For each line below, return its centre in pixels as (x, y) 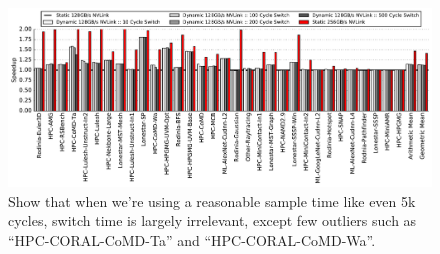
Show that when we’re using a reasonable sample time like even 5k (212, 200)
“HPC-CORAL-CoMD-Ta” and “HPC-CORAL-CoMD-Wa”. (192, 239)
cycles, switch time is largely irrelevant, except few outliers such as (212, 220)
